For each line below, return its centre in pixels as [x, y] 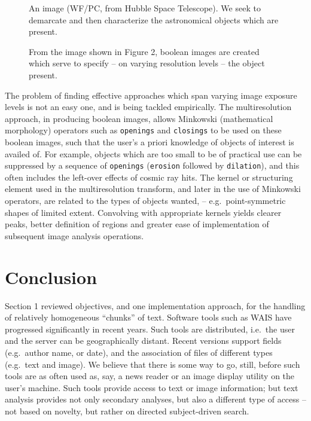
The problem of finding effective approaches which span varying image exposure [151, 95]
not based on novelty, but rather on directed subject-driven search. [127, 411]
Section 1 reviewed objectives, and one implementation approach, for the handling [155, 305]
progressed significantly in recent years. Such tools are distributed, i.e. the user [150, 329]
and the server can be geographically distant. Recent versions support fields [143, 341]
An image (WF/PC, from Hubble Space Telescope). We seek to [145, 8]
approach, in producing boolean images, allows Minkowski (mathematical [139, 118]
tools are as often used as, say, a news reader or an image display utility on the [150, 376]
